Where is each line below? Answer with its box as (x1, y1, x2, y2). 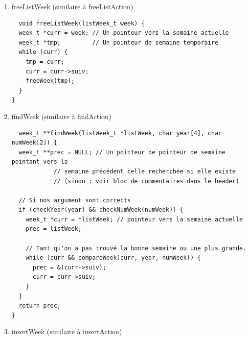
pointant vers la (11, 158, 68, 166)
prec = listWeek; (25, 225, 82, 233)
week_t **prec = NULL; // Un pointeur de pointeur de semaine (19, 148, 226, 156)
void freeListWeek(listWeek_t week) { (19, 20, 145, 27)
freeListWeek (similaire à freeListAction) (11, 1, 134, 11)
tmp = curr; (25, 58, 65, 65)
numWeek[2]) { (11, 139, 57, 146)
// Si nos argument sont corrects (19, 196, 131, 204)
